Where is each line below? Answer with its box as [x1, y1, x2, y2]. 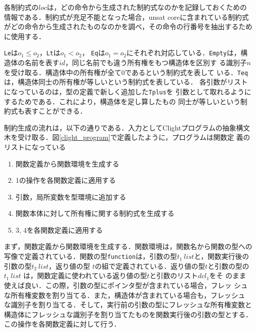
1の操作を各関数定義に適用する [15, 175, 116, 185]
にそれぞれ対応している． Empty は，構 [126, 47, 248, 58]
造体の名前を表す [4, 57, 59, 68]
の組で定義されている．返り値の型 [95, 260, 205, 271]
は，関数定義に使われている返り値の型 [23, 270, 147, 281]
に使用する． [4, 31, 45, 41]
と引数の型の [207, 260, 249, 271]
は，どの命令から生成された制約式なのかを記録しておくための [47, 2, 247, 12]
